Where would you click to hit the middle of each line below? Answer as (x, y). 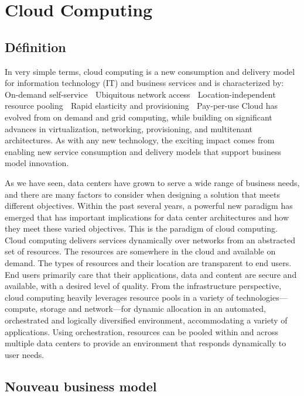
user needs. (25, 354)
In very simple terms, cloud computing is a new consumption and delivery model (150, 71)
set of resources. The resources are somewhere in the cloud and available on (140, 251)
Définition (35, 47)
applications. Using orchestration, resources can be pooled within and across (142, 331)
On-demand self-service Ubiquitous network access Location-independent (140, 94)
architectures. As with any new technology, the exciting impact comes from (140, 140)
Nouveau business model (81, 386)
